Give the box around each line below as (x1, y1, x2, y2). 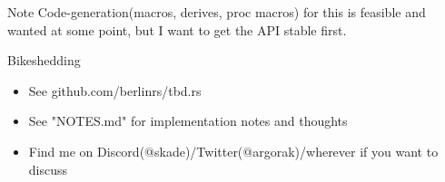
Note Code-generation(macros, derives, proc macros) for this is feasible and (7, 3, 426, 21)
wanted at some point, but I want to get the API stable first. (7, 20, 347, 39)
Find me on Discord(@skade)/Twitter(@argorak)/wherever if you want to (28, 141, 439, 160)
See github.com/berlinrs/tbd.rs (28, 81, 202, 100)
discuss (28, 159, 68, 178)
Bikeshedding (7, 51, 81, 70)
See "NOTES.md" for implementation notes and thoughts (28, 111, 348, 130)
